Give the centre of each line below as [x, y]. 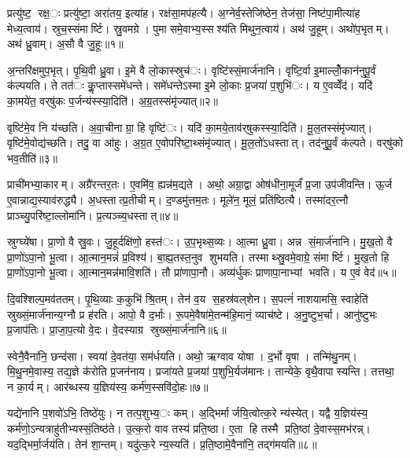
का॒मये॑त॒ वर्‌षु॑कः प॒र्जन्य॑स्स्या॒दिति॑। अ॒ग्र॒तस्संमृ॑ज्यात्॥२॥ [113, 100]
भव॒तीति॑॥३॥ [32, 158]
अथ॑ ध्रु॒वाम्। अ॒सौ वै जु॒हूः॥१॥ [65, 44]
